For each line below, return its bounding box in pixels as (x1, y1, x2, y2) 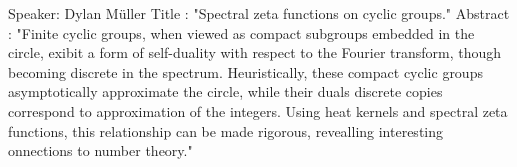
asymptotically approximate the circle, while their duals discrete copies (8, 81, 443, 102)
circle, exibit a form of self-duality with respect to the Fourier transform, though (8, 42, 502, 63)
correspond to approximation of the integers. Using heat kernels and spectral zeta (8, 100, 508, 121)
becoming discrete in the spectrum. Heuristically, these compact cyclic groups (8, 61, 483, 82)
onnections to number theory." (8, 140, 193, 161)
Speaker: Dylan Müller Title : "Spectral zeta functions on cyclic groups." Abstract (8, 3, 510, 23)
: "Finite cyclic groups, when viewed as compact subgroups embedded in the (8, 22, 475, 43)
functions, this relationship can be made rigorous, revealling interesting (8, 120, 444, 141)
